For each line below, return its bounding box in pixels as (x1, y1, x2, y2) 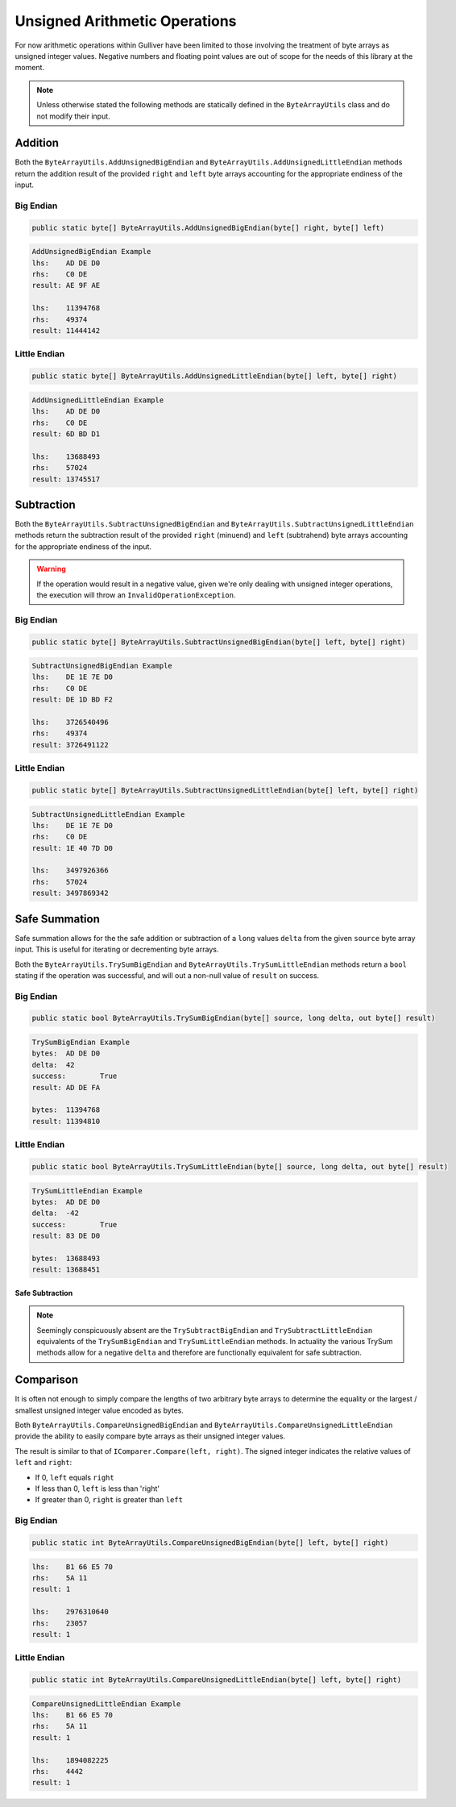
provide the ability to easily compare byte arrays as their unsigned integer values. (15, 1431, 286, 1441)
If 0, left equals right (35, 1472, 114, 1482)
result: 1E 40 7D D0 (31, 843, 113, 852)
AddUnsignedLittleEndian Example (31, 395, 164, 405)
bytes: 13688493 (31, 1254, 101, 1263)
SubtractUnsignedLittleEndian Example (31, 810, 185, 818)
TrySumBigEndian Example (31, 1038, 131, 1047)
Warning (36, 564, 66, 574)
